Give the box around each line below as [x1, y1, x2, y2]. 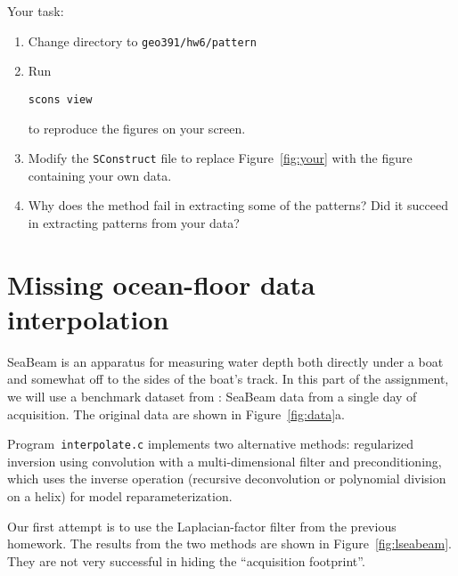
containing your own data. [28, 166, 172, 184]
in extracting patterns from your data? [28, 213, 240, 231]
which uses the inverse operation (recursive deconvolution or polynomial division [7, 469, 446, 488]
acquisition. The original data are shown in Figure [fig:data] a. [7, 404, 345, 423]
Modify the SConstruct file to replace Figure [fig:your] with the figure [28, 149, 413, 167]
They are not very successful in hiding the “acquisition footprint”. [7, 551, 365, 570]
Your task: [7, 2, 64, 20]
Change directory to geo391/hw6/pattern [28, 31, 257, 50]
